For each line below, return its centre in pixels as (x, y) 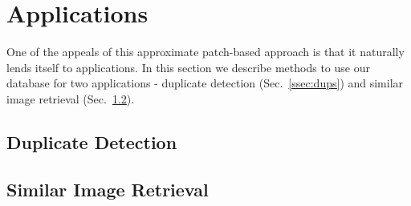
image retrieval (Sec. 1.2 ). (71, 98)
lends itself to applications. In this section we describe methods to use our (188, 67)
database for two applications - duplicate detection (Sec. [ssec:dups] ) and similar (205, 83)
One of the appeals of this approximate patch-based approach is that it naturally (205, 52)
